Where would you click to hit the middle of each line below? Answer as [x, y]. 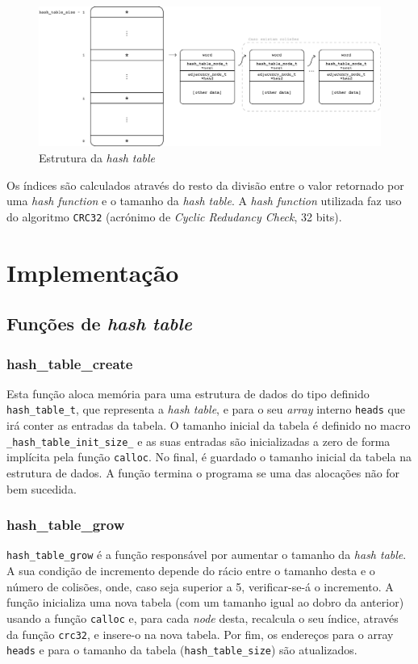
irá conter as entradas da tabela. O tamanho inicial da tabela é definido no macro [209, 425]
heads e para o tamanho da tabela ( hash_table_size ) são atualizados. [182, 650]
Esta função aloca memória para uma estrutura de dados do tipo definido [188, 393]
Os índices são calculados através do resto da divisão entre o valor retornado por [205, 185]
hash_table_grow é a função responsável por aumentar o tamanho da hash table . [207, 555]
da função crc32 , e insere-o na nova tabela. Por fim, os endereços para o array [200, 634]
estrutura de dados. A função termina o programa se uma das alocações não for [203, 473]
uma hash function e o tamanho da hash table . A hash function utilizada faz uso [204, 201]
